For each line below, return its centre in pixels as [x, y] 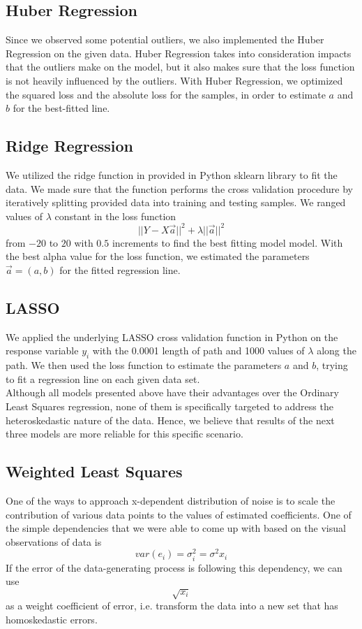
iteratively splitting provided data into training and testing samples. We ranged [176, 202]
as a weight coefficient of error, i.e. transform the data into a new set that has [172, 606]
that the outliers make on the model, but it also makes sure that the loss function [180, 67]
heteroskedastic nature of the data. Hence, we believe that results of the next [170, 420]
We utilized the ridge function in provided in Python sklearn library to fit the [172, 174]
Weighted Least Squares [94, 471]
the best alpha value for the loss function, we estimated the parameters [158, 256]
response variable [42, 350]
